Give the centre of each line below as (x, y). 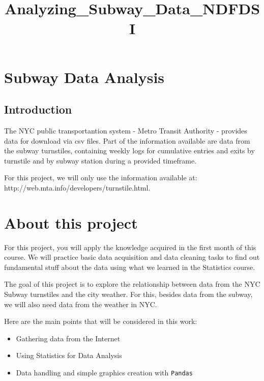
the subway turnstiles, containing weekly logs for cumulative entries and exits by (129, 151)
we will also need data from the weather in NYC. (81, 304)
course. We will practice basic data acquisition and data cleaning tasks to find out (132, 257)
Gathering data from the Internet (68, 338)
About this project (71, 222)
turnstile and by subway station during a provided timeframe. (100, 160)
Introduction (38, 109)
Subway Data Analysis (84, 77)
